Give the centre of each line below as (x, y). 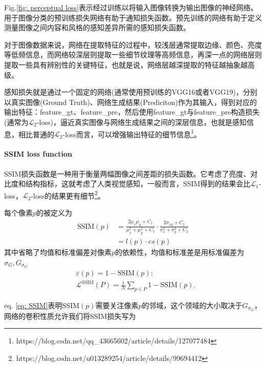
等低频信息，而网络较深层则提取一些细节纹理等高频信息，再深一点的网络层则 (133, 55)
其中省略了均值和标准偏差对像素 (58, 252)
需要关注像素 (117, 305)
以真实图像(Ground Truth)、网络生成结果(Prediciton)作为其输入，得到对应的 (130, 102)
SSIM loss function (38, 154)
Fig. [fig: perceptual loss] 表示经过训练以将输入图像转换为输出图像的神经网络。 (131, 7)
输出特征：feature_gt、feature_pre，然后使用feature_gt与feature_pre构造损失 (132, 112)
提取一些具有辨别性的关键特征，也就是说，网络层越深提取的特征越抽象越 (126, 64)
